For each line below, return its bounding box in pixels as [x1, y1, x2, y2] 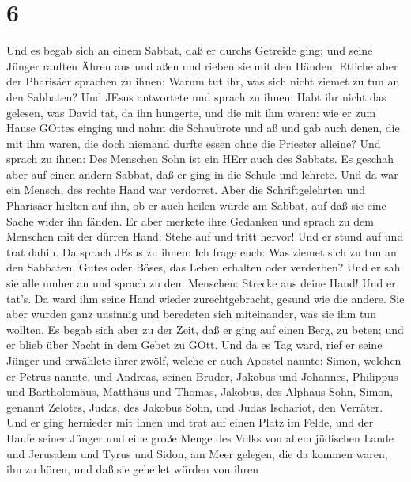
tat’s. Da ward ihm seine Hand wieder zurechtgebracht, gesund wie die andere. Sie [6, 290, 405, 306]
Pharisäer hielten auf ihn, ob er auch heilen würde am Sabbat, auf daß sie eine [6, 197, 386, 214]
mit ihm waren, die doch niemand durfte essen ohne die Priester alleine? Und [6, 135, 381, 151]
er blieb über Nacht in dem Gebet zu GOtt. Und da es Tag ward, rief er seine [6, 336, 383, 353]
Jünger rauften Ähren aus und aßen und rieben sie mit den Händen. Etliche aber [6, 57, 398, 74]
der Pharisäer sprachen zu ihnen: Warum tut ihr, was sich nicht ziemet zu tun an [6, 73, 400, 89]
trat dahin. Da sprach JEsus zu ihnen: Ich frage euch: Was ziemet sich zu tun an [6, 243, 397, 260]
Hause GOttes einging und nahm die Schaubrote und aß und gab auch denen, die [6, 120, 400, 136]
